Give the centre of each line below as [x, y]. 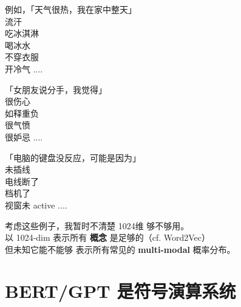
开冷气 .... [24, 68]
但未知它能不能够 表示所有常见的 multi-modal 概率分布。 [120, 249]
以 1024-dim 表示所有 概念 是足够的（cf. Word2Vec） [107, 237]
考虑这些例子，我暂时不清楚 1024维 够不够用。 [97, 225]
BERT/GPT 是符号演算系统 [120, 291]
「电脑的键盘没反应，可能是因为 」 [73, 157]
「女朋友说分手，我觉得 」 [56, 89]
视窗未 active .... [36, 205]
